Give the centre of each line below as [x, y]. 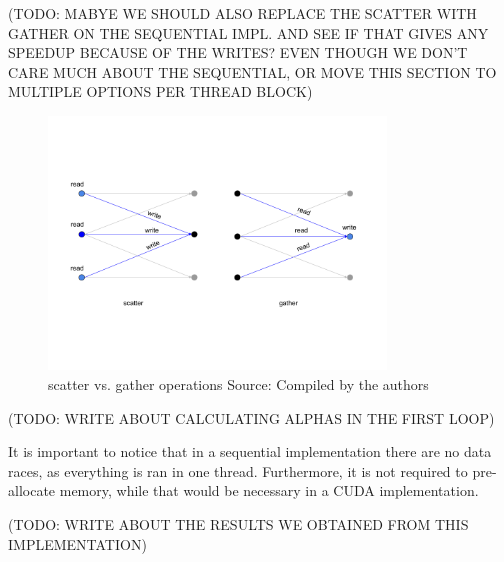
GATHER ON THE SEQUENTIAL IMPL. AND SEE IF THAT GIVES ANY [248, 32]
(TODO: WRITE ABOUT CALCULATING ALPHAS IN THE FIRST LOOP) [251, 417]
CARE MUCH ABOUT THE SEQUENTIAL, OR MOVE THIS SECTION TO [252, 71]
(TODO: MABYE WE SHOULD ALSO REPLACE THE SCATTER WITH [242, 13]
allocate [32, 490]
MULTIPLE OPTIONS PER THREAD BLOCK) [160, 91]
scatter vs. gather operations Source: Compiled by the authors [238, 383]
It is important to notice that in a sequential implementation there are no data [250, 451]
